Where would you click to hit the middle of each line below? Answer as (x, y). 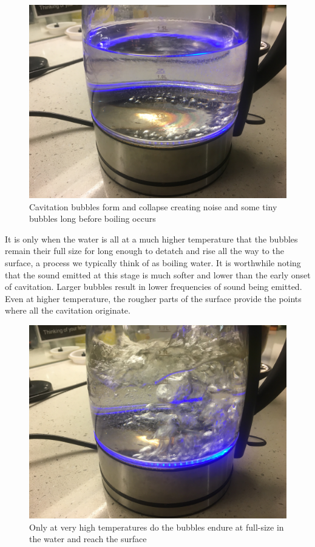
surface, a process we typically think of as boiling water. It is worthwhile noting (153, 262)
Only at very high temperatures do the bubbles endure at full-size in (157, 527)
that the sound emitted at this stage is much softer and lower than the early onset (158, 274)
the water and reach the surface (88, 539)
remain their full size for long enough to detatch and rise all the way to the (144, 251)
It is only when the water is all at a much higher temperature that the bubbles (151, 239)
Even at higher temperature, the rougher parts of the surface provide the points (153, 298)
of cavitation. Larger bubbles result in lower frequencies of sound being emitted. (154, 287)
